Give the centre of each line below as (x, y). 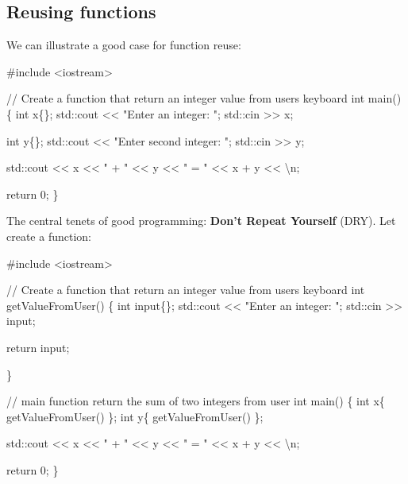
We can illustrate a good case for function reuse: (124, 45)
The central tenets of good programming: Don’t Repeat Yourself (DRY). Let (201, 221)
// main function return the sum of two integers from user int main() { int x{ (196, 401)
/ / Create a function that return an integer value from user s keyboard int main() (204, 98)
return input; (38, 347)
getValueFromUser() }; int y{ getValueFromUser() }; (135, 416)
